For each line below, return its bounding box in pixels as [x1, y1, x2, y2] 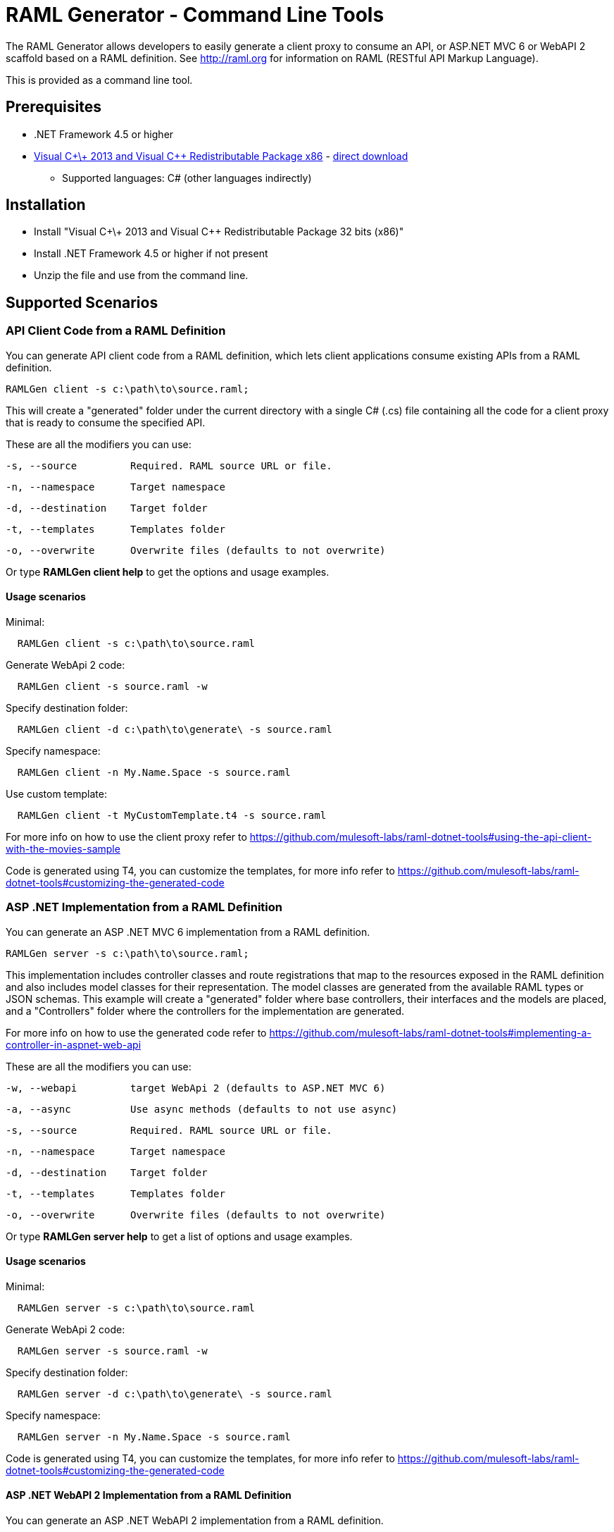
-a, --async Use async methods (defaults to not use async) [6, 1103, 398, 1115]
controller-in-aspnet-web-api [6, 1038, 142, 1051]
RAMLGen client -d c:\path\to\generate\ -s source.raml [17, 723, 332, 735]
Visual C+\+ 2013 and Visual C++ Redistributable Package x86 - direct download [34, 149, 408, 162]
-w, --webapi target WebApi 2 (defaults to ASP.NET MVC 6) [6, 1082, 386, 1094]
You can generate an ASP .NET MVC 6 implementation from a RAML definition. [6, 925, 370, 938]
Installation [6, 196, 86, 214]
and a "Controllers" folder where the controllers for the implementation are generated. [6, 1004, 405, 1017]
